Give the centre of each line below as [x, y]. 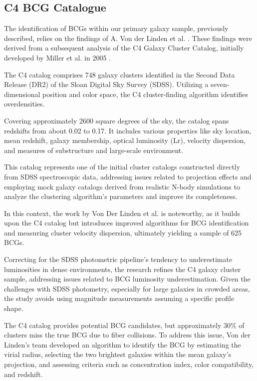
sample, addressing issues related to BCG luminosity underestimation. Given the [127, 279]
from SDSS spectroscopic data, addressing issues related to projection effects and [128, 176]
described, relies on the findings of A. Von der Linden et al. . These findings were [128, 38]
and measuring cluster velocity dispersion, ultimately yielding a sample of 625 [123, 232]
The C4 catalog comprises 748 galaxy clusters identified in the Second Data [120, 74]
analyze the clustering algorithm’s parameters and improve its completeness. [121, 196]
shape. [14, 308]
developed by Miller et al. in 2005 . [57, 57]
